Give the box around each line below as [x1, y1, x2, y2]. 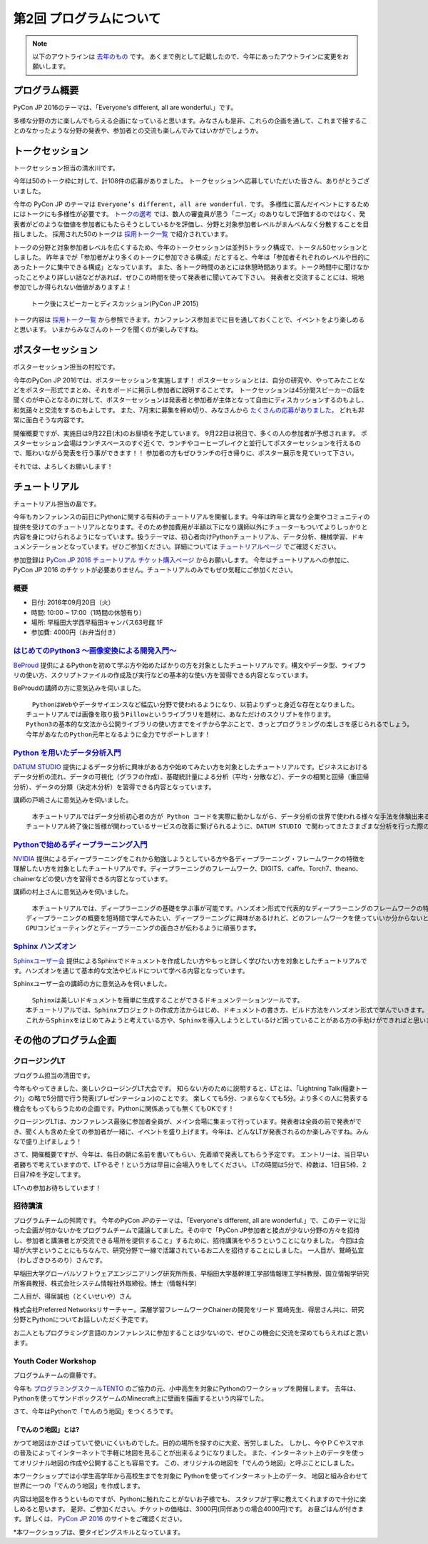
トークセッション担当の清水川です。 [13, 163, 119, 172]
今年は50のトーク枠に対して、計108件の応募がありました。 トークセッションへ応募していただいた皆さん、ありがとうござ [13, 177, 370, 186]
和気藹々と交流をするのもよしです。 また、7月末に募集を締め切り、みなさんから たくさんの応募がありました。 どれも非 [13, 405, 365, 414]
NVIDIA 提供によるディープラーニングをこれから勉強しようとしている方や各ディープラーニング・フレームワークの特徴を [13, 855, 365, 863]
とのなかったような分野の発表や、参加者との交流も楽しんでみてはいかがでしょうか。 [13, 126, 263, 135]
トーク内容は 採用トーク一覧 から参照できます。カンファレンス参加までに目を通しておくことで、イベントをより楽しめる [13, 315, 365, 324]
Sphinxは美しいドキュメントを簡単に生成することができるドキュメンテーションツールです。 [31, 996, 304, 1004]
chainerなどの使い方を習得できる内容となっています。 [13, 874, 172, 883]
